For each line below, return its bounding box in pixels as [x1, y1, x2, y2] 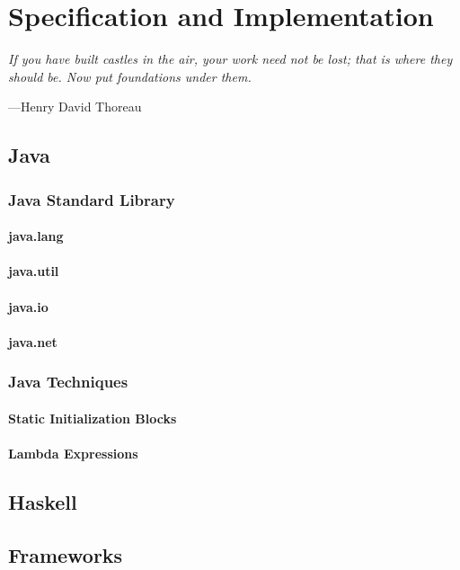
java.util [8, 262, 59, 281]
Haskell [8, 487, 77, 515]
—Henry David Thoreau [8, 97, 142, 116]
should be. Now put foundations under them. [8, 67, 252, 85]
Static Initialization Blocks [8, 408, 177, 427]
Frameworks [8, 540, 123, 568]
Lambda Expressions [8, 443, 138, 462]
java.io [8, 297, 49, 316]
